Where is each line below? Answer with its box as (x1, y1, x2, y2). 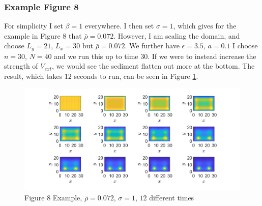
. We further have (125, 40, 180, 51)
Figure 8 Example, (24, 192, 82, 203)
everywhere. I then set (84, 20, 154, 31)
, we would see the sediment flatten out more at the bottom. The (51, 61, 255, 71)
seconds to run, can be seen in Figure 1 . (74, 71, 198, 81)
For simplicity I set (4, 20, 63, 31)
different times (149, 192, 194, 203)
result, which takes (4, 71, 63, 81)
